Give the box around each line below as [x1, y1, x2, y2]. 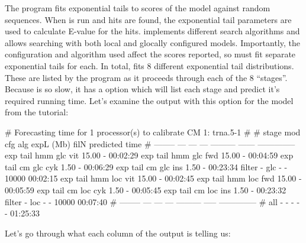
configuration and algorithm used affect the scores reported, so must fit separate [5, 48, 296, 60]
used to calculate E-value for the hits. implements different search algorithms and [5, 25, 300, 37]
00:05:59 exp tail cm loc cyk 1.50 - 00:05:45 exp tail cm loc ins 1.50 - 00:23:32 [5, 183, 286, 196]
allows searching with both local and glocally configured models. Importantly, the [5, 36, 300, 48]
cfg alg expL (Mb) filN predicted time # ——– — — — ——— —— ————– [5, 137, 295, 150]
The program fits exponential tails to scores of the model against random [5, 2, 270, 14]
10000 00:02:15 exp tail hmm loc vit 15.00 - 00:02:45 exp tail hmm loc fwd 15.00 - [5, 172, 302, 184]
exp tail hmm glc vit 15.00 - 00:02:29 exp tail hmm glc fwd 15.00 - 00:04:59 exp [5, 149, 294, 161]
